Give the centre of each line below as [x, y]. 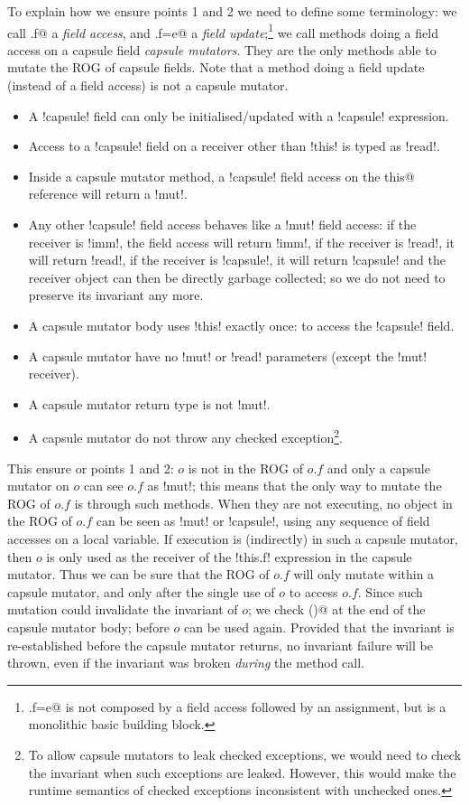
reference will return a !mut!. [108, 194]
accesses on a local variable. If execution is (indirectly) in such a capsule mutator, [233, 538]
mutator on [38, 486]
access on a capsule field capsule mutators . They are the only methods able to [222, 49]
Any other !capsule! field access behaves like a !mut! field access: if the [222, 224]
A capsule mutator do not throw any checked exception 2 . [186, 436]
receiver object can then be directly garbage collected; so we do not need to [237, 277]
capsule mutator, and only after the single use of [141, 591]
